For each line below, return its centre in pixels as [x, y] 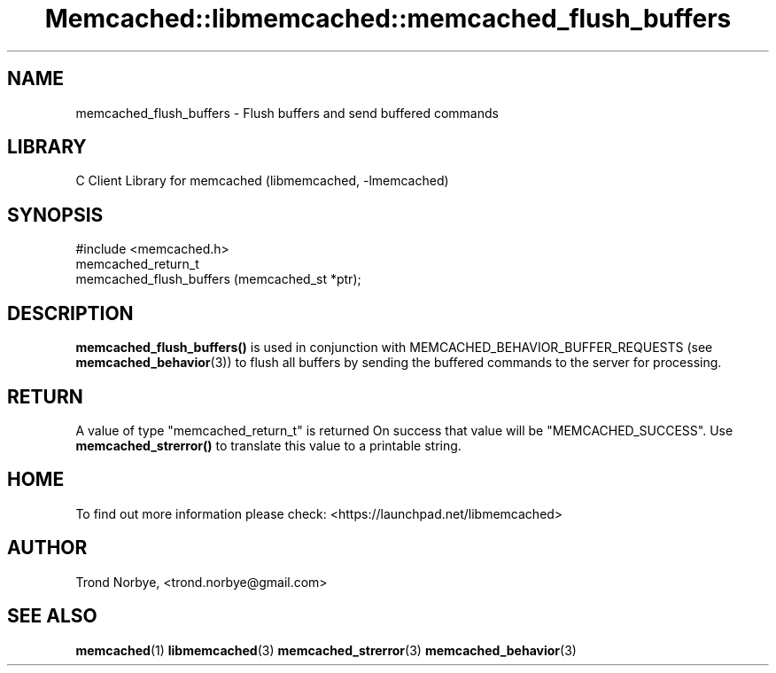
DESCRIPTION [70, 313]
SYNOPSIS [55, 215]
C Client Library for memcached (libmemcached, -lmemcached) [262, 181]
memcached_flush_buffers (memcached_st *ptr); [218, 279]
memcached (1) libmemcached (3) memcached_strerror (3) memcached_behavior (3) [326, 650]
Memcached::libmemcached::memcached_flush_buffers [388, 19]
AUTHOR [47, 548]
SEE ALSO [52, 616]
